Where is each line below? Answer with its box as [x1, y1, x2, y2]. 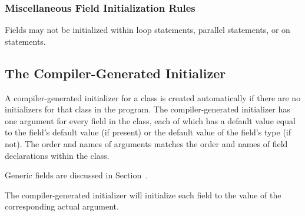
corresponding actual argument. [5, 200, 119, 212]
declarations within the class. [5, 149, 110, 161]
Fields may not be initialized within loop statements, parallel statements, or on [5, 24, 290, 36]
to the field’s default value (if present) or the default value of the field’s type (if [5, 126, 291, 138]
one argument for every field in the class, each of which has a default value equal [5, 114, 296, 127]
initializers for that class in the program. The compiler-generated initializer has [5, 103, 290, 115]
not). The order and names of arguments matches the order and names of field [5, 137, 288, 149]
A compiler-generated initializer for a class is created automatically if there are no [5, 91, 301, 104]
